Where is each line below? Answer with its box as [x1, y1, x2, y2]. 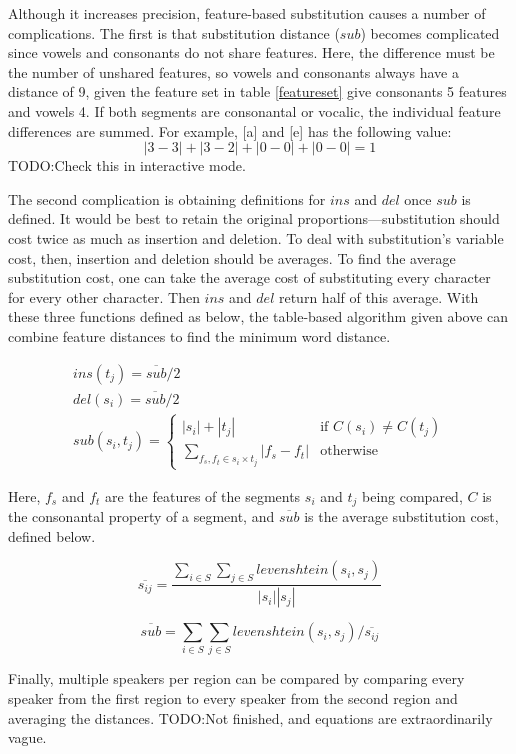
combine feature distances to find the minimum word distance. [8, 325, 391, 346]
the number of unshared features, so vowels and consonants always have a [8, 61, 459, 82]
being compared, [362, 485, 463, 506]
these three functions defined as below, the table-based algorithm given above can [8, 306, 509, 327]
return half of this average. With [278, 286, 479, 307]
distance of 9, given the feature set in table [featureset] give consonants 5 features [8, 81, 507, 102]
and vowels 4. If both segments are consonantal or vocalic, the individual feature [8, 100, 501, 121]
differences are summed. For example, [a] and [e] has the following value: [8, 120, 452, 141]
